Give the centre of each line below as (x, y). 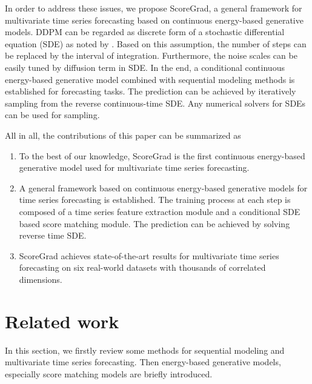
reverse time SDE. (53, 235)
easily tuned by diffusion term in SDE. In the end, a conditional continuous (145, 67)
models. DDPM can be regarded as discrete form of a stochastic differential (145, 32)
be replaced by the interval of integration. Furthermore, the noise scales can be (151, 55)
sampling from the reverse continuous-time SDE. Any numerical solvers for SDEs (155, 103)
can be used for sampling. (52, 115)
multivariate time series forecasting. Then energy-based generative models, (143, 362)
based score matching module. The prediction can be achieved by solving (154, 223)
